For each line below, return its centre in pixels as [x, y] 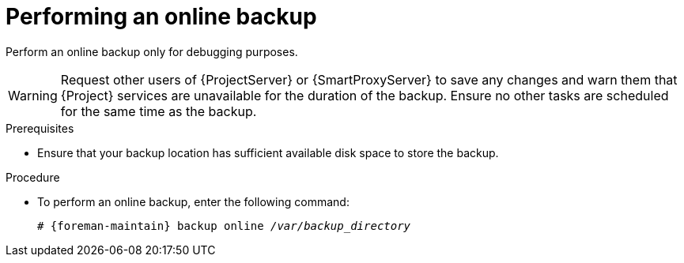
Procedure [33, 177]
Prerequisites [40, 128]
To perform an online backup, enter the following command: [193, 201]
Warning [33, 95]
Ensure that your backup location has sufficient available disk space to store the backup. [268, 152]
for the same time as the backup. [159, 111]
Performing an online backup [161, 17]
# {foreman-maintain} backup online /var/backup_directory [224, 225]
